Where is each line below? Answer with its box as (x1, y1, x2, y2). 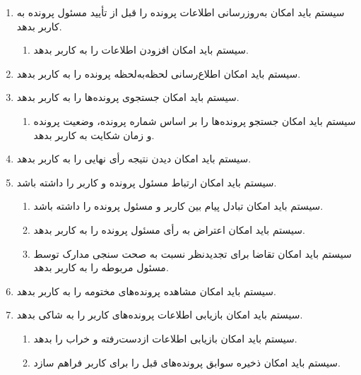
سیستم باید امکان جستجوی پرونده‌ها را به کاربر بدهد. (16, 90, 239, 105)
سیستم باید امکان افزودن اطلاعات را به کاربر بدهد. (33, 42, 249, 57)
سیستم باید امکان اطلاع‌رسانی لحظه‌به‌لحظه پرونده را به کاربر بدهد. (16, 66, 301, 81)
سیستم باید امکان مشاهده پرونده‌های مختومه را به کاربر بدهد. (16, 283, 276, 298)
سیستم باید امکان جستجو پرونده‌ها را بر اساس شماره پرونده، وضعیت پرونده (33, 113, 356, 128)
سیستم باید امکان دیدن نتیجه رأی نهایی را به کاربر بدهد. (16, 151, 251, 166)
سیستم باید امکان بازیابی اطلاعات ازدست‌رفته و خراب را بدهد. (33, 331, 297, 345)
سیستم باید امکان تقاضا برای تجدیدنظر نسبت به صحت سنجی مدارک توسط (33, 246, 352, 261)
